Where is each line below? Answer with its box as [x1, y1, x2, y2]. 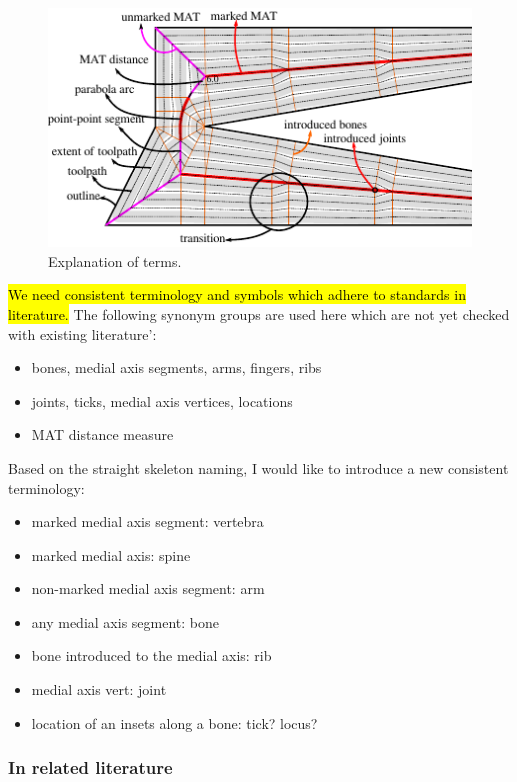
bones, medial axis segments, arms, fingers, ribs [31, 357, 322, 378]
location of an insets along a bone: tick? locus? [31, 712, 318, 733]
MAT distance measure [31, 424, 174, 445]
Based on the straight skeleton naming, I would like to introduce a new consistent [8, 457, 509, 478]
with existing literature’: [8, 323, 157, 344]
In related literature [8, 755, 173, 780]
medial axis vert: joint [31, 679, 167, 700]
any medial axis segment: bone [31, 611, 219, 632]
